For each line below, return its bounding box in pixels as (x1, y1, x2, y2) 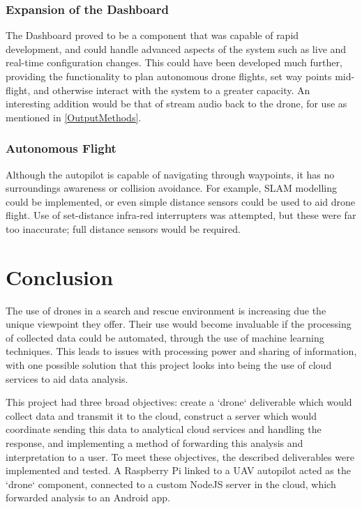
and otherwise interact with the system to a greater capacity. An (33, 82, 310, 97)
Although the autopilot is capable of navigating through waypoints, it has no (6, 167, 335, 181)
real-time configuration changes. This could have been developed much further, (6, 55, 342, 70)
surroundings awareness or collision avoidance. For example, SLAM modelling (6, 181, 338, 195)
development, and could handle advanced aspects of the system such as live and (6, 41, 347, 56)
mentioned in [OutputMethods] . (6, 109, 142, 124)
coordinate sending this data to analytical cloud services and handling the (6, 422, 322, 436)
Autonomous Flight (6, 139, 116, 157)
